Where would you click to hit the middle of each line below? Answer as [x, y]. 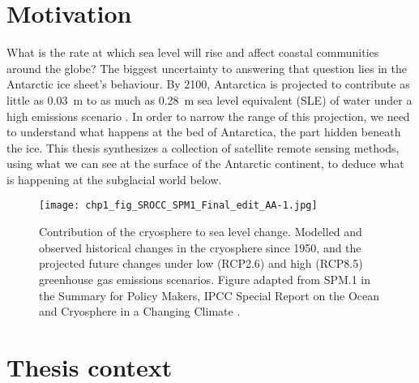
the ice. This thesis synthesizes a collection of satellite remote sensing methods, [203, 147]
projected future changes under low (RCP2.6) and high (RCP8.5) [201, 263]
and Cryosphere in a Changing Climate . [140, 311]
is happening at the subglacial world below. [114, 179]
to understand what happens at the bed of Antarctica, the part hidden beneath [204, 132]
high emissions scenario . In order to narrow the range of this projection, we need [208, 116]
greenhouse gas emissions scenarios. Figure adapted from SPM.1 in [205, 279]
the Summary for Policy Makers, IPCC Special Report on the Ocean [209, 295]
